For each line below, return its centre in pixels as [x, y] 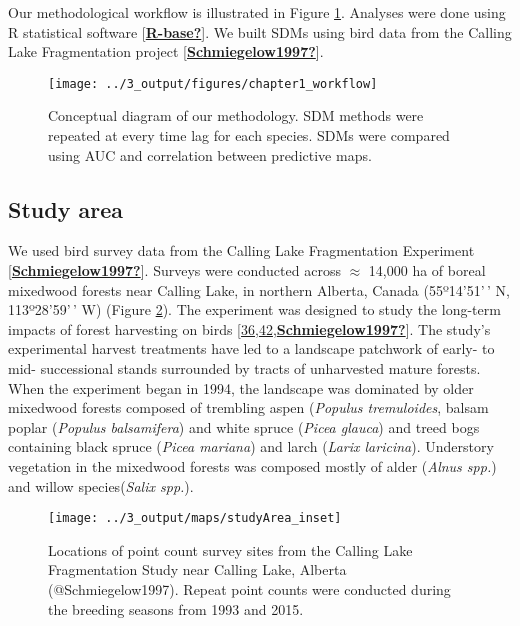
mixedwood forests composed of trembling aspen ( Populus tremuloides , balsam [248, 407]
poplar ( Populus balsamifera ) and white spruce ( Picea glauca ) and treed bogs [244, 426]
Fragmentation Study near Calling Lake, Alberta [197, 569]
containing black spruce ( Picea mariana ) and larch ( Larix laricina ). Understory [251, 446]
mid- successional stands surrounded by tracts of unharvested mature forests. [244, 367]
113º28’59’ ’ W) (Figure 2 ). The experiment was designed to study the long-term [254, 309]
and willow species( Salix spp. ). [101, 485]
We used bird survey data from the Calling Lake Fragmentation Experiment [241, 250]
